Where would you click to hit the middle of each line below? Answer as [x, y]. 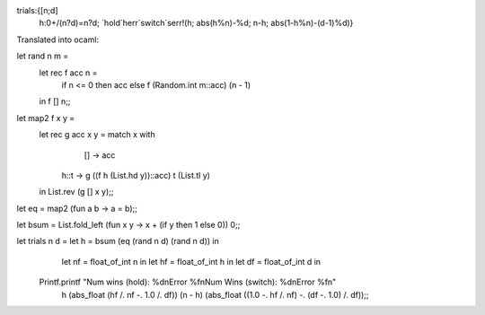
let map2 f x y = [46, 118]
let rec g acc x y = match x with [97, 135]
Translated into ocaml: [57, 39]
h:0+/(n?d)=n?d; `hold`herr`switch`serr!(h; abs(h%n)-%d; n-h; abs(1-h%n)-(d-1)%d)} [196, 23]
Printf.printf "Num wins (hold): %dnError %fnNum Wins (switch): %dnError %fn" [188, 282]
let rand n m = [43, 56]
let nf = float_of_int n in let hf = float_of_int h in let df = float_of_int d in [191, 261]
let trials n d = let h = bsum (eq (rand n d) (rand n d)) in [118, 241]
